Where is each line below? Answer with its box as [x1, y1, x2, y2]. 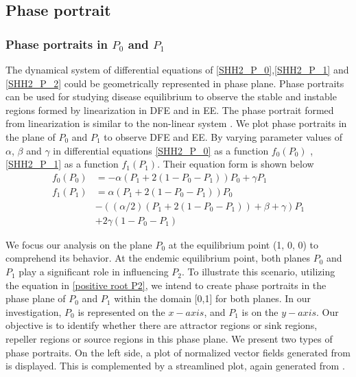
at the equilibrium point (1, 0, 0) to [168, 237, 319, 251]
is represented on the [78, 304, 165, 319]
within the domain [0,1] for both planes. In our [114, 291, 311, 306]
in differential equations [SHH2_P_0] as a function [53, 143, 269, 157]
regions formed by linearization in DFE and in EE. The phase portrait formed [5, 102, 334, 117]
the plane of [5, 129, 56, 144]
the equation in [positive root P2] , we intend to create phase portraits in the [5, 277, 327, 292]
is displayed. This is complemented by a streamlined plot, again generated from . [5, 358, 345, 373]
